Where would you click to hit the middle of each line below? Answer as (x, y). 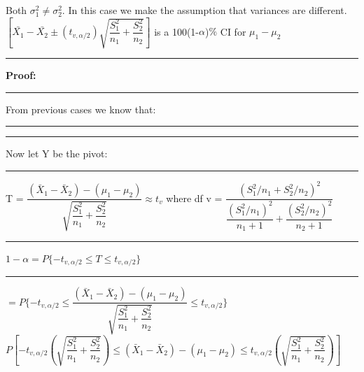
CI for (233, 31)
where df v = (194, 198)
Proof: (21, 75)
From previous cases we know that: (81, 109)
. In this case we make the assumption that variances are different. (204, 10)
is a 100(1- (177, 31)
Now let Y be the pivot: (57, 153)
